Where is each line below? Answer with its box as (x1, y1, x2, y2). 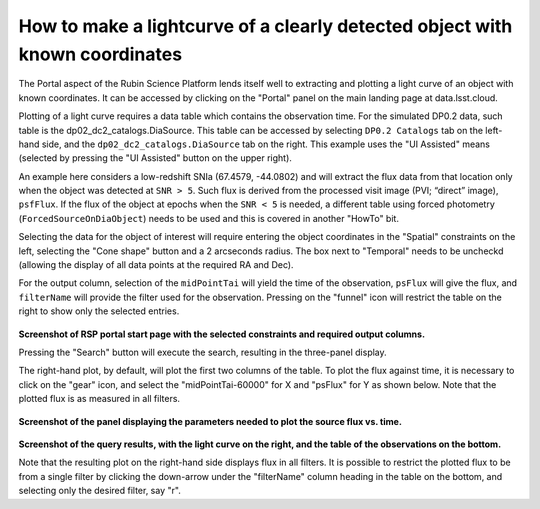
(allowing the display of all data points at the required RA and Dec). (18, 259, 294, 271)
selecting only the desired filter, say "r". (18, 485, 182, 497)
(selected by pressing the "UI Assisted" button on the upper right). (18, 152, 292, 164)
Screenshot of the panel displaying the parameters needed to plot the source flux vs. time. (18, 415, 402, 427)
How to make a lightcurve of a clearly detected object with (18, 15, 513, 37)
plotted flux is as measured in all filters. (18, 393, 180, 405)
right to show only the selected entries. (18, 305, 180, 317)
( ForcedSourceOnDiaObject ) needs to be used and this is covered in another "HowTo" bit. (18, 212, 400, 224)
